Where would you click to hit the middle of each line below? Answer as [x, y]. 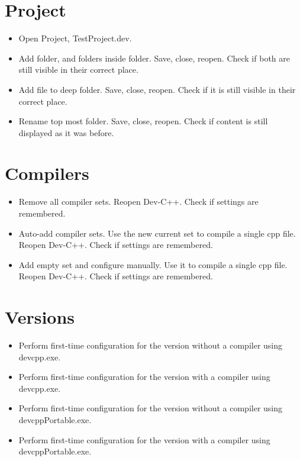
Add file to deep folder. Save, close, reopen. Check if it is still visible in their [157, 89]
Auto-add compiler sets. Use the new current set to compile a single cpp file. [157, 233]
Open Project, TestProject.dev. [75, 38]
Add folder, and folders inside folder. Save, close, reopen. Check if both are [154, 58]
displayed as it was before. [66, 132]
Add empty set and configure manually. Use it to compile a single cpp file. [153, 264]
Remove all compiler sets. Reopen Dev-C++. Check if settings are [138, 202]
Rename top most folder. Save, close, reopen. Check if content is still [143, 121]
